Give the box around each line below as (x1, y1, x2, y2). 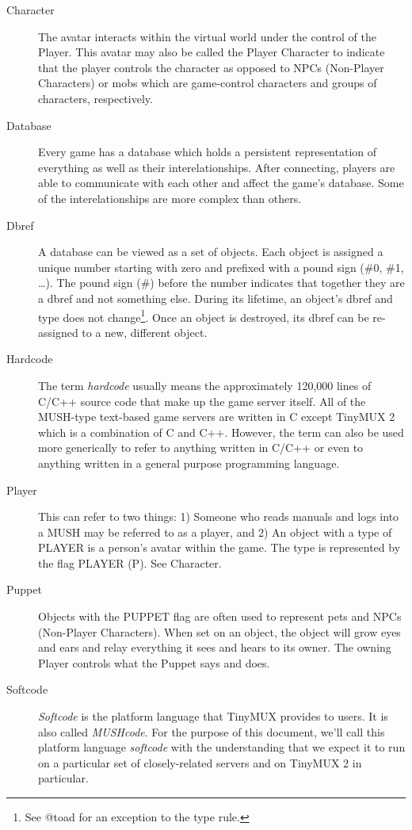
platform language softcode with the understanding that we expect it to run (38, 739, 406, 755)
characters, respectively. (38, 90, 153, 106)
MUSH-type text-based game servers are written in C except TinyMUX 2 (38, 408, 395, 425)
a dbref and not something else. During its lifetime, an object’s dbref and (38, 289, 393, 306)
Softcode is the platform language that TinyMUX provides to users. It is (38, 708, 388, 725)
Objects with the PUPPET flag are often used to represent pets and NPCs (38, 608, 402, 625)
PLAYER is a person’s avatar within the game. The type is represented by (38, 539, 401, 556)
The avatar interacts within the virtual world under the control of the (38, 28, 376, 44)
